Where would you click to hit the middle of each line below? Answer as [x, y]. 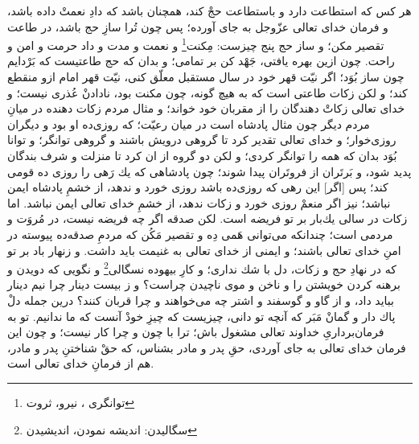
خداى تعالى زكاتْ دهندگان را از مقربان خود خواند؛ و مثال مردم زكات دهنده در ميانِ [206, 108]
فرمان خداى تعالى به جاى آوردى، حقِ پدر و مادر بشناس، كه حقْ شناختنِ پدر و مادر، [207, 347]
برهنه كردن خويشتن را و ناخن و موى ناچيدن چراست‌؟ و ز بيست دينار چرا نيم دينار [204, 284]
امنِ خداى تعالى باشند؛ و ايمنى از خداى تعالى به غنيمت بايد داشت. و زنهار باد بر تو [204, 250]
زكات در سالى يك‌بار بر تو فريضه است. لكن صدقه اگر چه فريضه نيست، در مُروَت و [207, 218]
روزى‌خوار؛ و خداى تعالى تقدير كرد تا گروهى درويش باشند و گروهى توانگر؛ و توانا [202, 140]
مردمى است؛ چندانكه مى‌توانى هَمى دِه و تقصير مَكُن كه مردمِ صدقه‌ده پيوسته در [200, 234]
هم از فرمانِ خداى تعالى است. [81, 363]
